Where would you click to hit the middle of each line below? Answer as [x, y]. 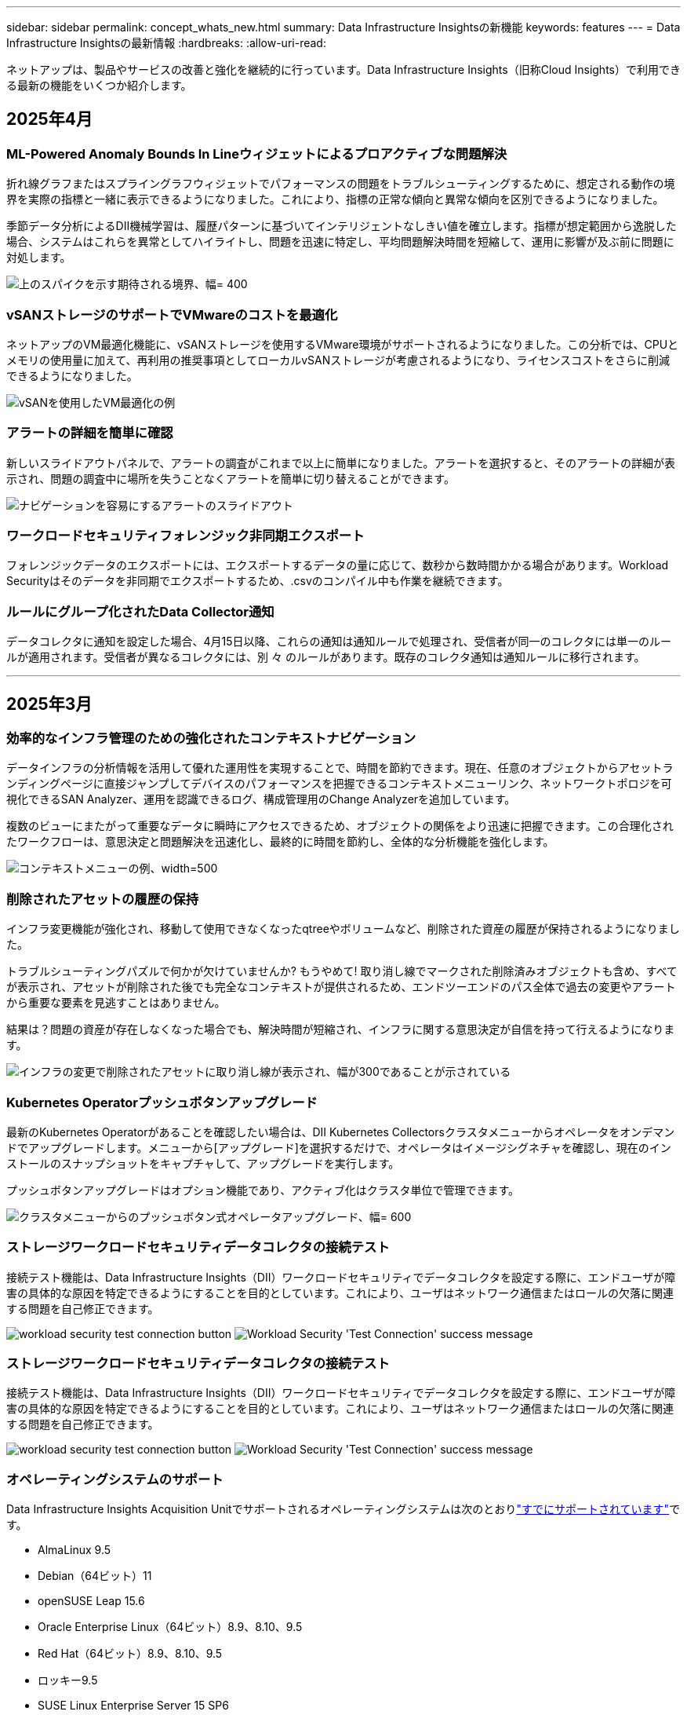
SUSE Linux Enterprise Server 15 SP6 [133, 1706]
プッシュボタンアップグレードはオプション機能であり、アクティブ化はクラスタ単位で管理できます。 [263, 1190]
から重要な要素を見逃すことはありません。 [116, 1003]
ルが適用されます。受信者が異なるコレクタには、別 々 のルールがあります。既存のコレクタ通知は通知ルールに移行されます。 [326, 657]
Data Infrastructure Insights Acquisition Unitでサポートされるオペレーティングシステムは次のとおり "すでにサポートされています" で [343, 1509]
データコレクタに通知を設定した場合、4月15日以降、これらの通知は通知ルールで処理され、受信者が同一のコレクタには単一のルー [339, 642]
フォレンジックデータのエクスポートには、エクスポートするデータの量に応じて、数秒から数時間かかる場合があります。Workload [338, 565]
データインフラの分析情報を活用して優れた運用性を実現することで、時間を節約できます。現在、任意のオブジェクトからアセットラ [340, 768]
